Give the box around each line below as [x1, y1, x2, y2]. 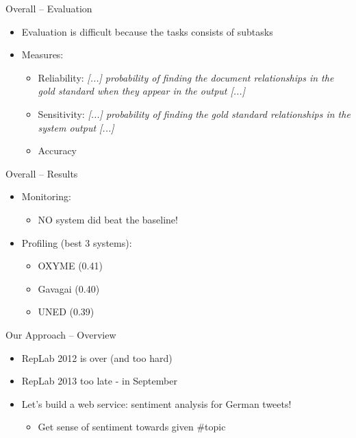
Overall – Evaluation [5, 1, 92, 15]
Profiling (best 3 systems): [21, 235, 132, 250]
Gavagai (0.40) [38, 281, 100, 295]
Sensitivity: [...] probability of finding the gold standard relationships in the [38, 106, 351, 121]
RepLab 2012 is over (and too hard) [21, 350, 173, 365]
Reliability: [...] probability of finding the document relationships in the [38, 70, 334, 84]
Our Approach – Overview [5, 327, 116, 341]
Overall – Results [5, 166, 78, 180]
